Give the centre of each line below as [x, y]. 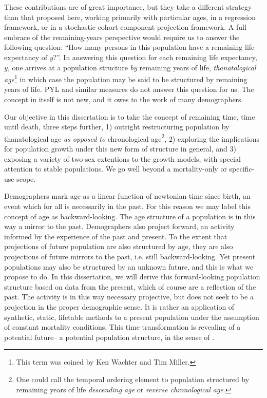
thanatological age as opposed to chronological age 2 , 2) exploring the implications [132, 138]
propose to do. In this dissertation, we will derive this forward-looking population [132, 277]
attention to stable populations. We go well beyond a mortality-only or [116, 169]
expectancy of [26, 57]
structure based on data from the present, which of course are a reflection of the [130, 286]
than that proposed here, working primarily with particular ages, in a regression [130, 17]
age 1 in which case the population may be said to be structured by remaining [126, 78]
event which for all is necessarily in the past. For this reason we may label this [127, 206]
